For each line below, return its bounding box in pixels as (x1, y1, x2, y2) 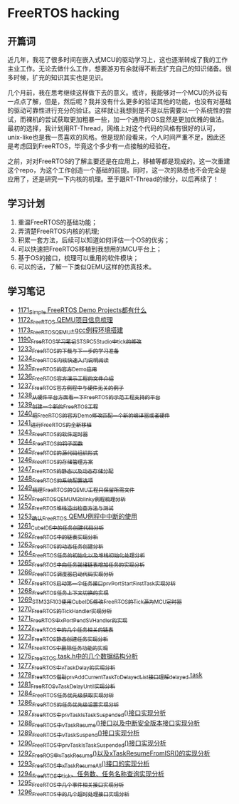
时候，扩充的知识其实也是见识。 (13, 73, 107, 81)
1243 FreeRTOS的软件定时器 (17, 428, 88, 438)
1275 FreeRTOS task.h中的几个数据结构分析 (17, 652, 139, 662)
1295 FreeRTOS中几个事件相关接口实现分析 (17, 778, 124, 789)
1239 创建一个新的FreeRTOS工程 (17, 400, 99, 411)
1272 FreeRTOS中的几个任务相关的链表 (17, 623, 114, 634)
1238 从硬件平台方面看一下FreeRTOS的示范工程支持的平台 (17, 391, 161, 401)
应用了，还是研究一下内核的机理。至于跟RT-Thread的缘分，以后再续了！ (7, 175, 219, 183)
